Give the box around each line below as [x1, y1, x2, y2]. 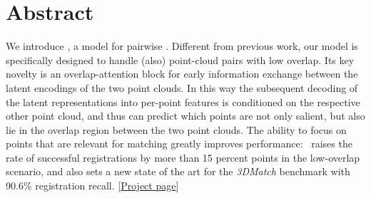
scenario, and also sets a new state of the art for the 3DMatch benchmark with [6, 164, 350, 179]
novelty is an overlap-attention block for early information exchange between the [6, 66, 358, 81]
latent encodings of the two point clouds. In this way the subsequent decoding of [6, 80, 358, 95]
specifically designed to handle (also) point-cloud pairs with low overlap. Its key [6, 52, 355, 67]
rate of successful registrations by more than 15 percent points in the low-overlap [6, 150, 360, 165]
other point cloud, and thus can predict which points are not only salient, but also [6, 108, 365, 123]
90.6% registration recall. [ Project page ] [6, 178, 179, 193]
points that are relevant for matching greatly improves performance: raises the [6, 136, 352, 151]
